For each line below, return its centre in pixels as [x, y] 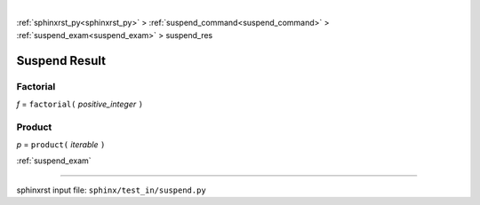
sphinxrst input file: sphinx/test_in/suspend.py [111, 190]
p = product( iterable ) [61, 145]
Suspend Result [61, 61]
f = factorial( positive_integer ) [80, 104]
